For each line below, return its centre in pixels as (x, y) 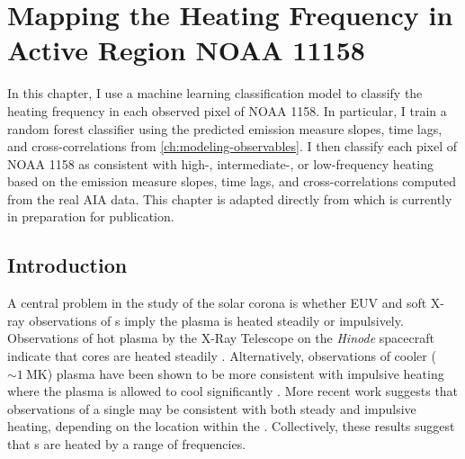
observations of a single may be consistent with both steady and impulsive (212, 408)
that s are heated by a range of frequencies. (127, 444)
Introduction (67, 265)
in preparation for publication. (91, 216)
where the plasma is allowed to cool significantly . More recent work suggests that (233, 391)
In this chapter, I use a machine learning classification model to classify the (215, 93)
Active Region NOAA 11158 (186, 50)
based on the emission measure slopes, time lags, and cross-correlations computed (232, 181)
